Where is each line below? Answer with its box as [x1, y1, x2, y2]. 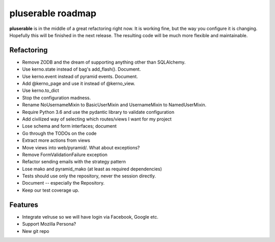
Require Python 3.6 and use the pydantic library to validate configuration [22, 109, 175, 115]
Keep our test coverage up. [22, 187, 79, 193]
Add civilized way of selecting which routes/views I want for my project [22, 116, 172, 122]
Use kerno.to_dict [22, 87, 60, 94]
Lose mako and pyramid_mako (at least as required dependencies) [22, 166, 162, 172]
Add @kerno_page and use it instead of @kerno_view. [22, 80, 135, 86]
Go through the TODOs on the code [22, 130, 97, 136]
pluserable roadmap [9, 8, 97, 19]
